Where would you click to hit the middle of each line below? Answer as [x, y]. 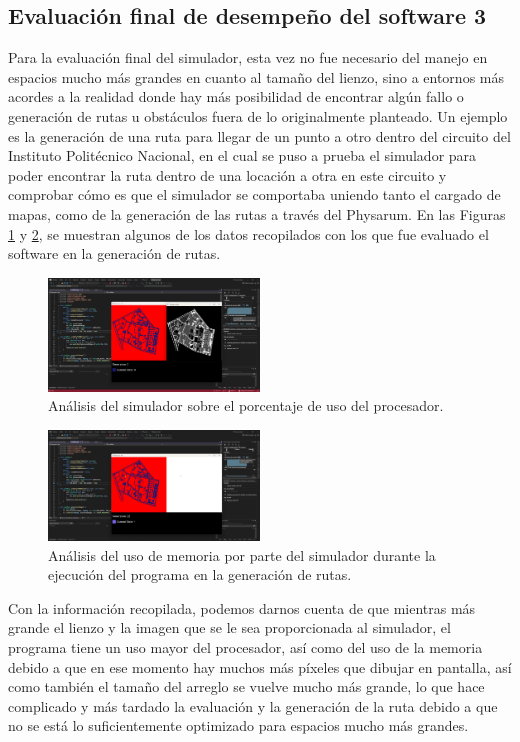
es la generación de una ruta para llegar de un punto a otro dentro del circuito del [259, 135]
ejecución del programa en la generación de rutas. [200, 574]
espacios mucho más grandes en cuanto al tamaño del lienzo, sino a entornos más [256, 76]
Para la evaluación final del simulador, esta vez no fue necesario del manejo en [248, 57]
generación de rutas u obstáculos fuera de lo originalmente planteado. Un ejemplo [258, 115]
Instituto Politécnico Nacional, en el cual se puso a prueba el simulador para [242, 155]
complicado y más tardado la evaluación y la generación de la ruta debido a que [253, 705]
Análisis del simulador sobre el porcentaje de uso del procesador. [246, 405]
